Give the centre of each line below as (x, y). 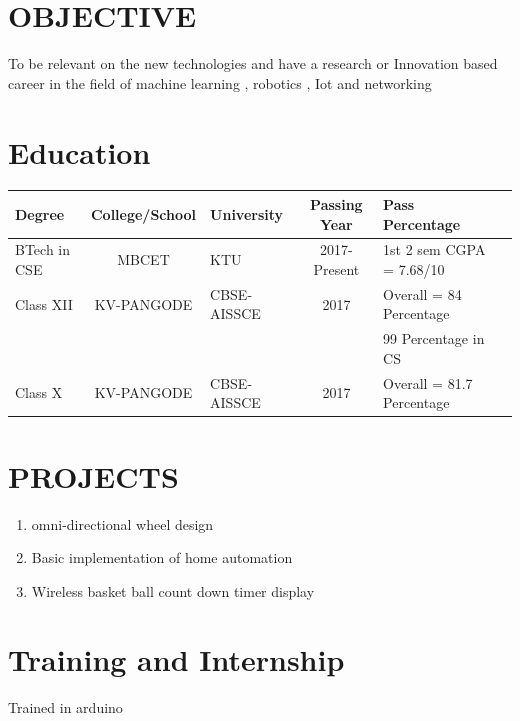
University (247, 213)
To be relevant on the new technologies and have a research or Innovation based (253, 63)
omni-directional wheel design (122, 523)
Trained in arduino (65, 707)
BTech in (43, 249)
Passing (336, 203)
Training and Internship (176, 659)
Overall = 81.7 (428, 382)
